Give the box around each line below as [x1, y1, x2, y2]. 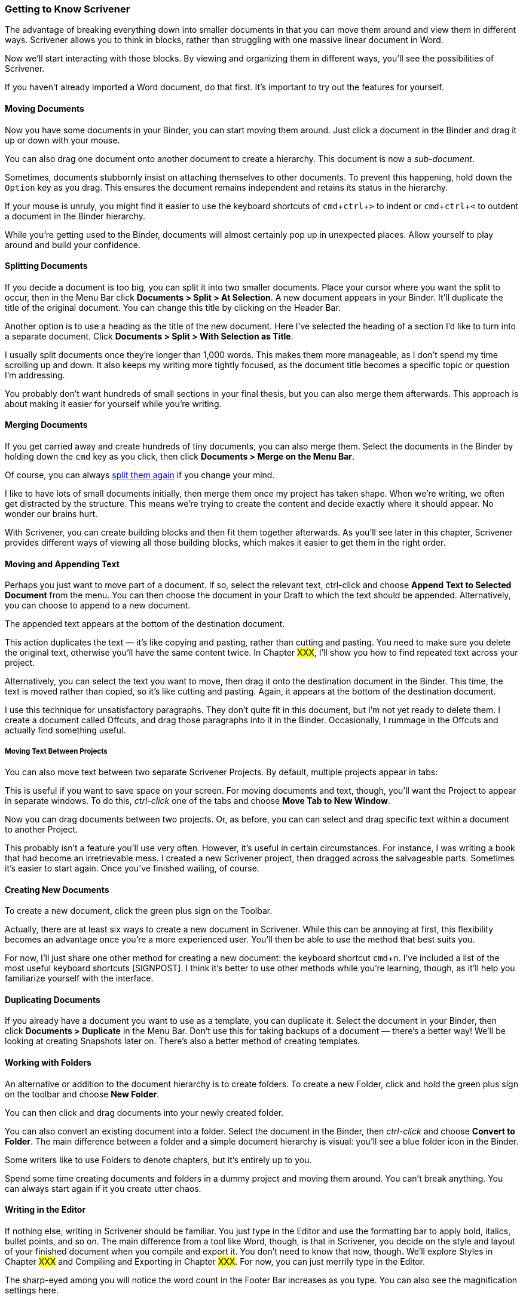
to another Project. [5, 824, 78, 835]
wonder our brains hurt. [5, 509, 98, 519]
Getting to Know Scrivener [5, 3, 130, 15]
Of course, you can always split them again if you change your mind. [5, 470, 275, 481]
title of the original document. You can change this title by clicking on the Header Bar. [5, 302, 341, 313]
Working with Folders [5, 1057, 91, 1068]
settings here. [5, 1284, 59, 1295]
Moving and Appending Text [5, 558, 120, 569]
